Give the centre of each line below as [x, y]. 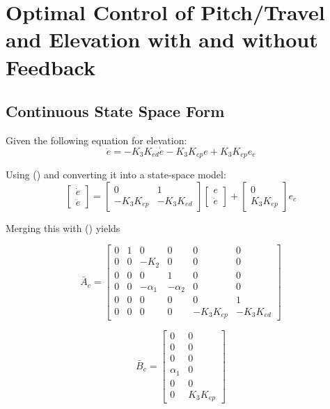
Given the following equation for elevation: [96, 140]
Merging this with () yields [63, 227]
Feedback [50, 67]
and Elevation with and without [162, 39]
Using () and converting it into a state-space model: [116, 175]
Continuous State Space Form [115, 111]
